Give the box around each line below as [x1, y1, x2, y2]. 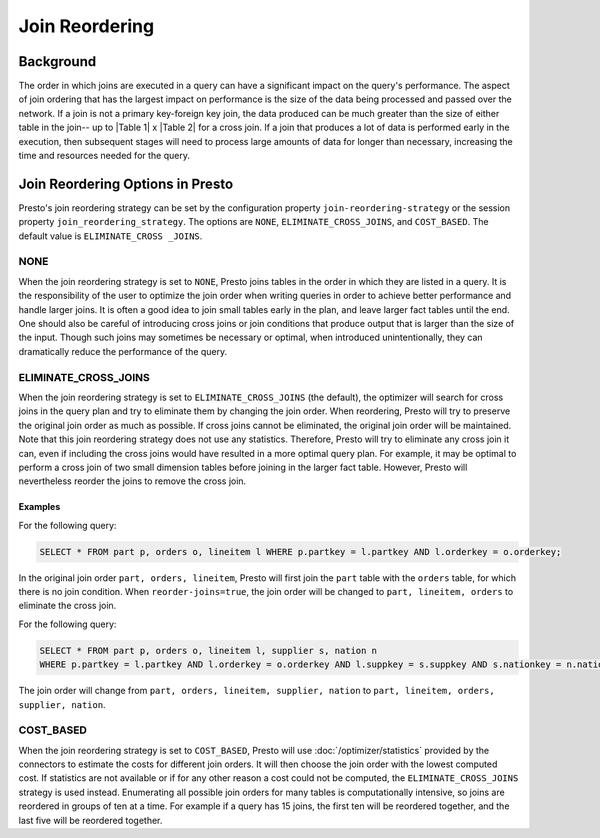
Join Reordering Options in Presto [18, 175, 234, 192]
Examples [18, 501, 61, 513]
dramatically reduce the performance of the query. [18, 345, 228, 357]
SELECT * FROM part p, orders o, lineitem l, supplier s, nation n [39, 645, 378, 656]
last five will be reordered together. [18, 814, 163, 826]
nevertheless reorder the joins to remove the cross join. [18, 475, 247, 487]
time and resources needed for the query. [18, 150, 190, 162]
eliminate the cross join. [18, 600, 117, 612]
